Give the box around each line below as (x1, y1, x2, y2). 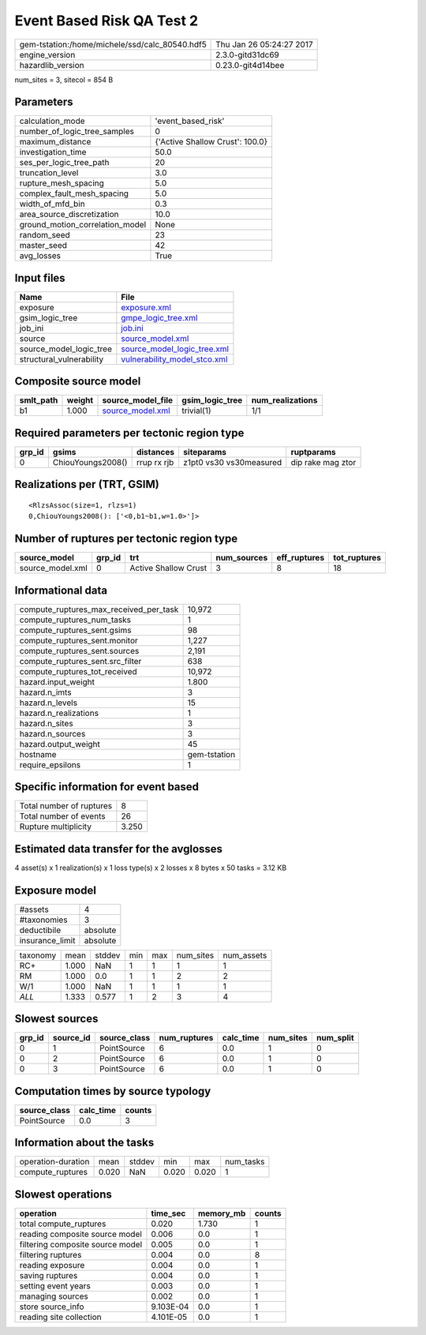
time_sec (151, 1208, 186, 1219)
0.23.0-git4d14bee (215, 59, 285, 70)
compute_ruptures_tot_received (19, 666, 137, 677)
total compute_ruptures (19, 1218, 106, 1229)
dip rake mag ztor (290, 457, 357, 467)
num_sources (215, 553, 268, 564)
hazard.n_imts (19, 687, 72, 698)
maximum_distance (19, 137, 92, 148)
